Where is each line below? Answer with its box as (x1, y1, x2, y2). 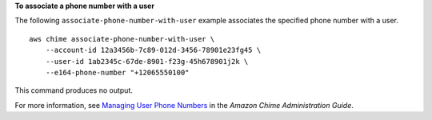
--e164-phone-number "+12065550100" (45, 68, 190, 77)
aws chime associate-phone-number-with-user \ (29, 34, 215, 43)
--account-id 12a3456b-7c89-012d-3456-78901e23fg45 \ (45, 46, 262, 55)
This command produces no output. (14, 86, 134, 95)
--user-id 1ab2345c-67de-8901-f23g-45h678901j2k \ (45, 57, 249, 66)
